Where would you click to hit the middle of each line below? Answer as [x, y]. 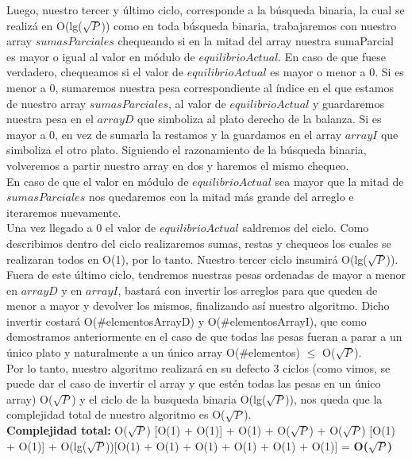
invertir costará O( [52, 321]
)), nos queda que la [334, 398]
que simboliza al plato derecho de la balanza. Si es [260, 119]
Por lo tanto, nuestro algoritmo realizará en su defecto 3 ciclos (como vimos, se [198, 367]
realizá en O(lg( [44, 25]
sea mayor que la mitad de [339, 181]
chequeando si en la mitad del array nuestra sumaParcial [256, 41]
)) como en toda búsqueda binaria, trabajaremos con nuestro [249, 25]
